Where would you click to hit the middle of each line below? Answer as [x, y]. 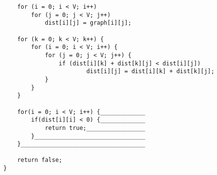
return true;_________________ [95, 128]
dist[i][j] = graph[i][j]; [88, 23]
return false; [40, 160]
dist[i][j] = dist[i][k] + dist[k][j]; [150, 72]
